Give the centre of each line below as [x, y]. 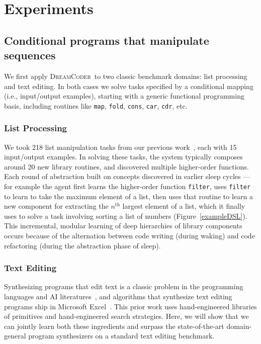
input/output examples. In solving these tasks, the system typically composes [123, 157]
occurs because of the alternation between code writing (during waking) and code [129, 236]
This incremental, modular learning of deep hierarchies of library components [123, 226]
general [15, 336]
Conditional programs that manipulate [107, 40]
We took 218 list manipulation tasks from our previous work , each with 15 [120, 147]
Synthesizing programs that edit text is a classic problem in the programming [124, 286]
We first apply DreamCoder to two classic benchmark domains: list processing [126, 76]
